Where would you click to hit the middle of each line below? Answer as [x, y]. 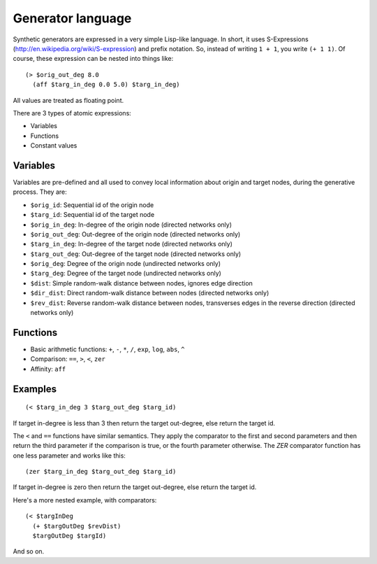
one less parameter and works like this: [69, 456]
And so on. [29, 551]
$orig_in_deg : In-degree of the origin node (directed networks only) [131, 225]
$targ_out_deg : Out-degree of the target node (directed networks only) [136, 254]
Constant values [54, 146]
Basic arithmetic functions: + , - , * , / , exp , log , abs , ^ [108, 349]
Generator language [72, 18]
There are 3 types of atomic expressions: [72, 113]
